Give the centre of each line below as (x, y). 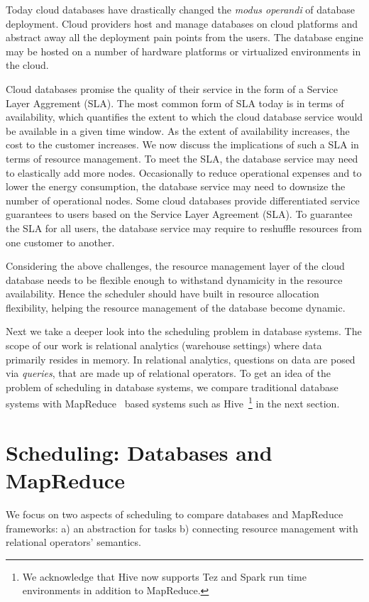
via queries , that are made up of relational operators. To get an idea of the (168, 373)
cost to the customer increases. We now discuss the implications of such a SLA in (182, 144)
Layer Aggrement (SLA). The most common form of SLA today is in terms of (175, 103)
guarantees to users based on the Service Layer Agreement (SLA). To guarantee (179, 214)
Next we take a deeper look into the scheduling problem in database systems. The (184, 331)
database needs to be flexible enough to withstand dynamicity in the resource (174, 279)
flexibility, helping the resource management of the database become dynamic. (176, 307)
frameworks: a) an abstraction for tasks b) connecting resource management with (182, 528)
